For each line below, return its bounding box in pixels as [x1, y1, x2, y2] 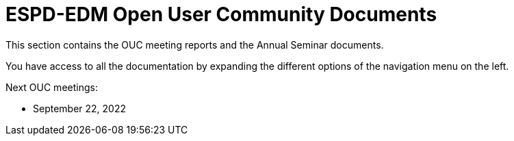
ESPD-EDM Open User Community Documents [5, 3, 437, 26]
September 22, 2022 [33, 102, 127, 114]
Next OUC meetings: [5, 81, 98, 93]
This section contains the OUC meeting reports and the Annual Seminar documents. [5, 38, 384, 51]
